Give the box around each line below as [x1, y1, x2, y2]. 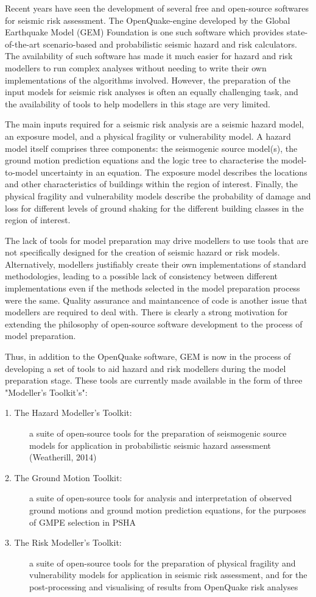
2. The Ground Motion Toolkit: [5, 471, 122, 484]
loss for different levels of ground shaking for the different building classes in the [5, 201, 304, 214]
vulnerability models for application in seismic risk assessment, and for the [29, 568, 307, 581]
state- [286, 26, 308, 38]
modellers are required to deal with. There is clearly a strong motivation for [5, 306, 288, 318]
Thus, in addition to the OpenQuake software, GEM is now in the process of [5, 350, 291, 363]
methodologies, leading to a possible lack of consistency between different [5, 270, 278, 282]
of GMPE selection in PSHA [29, 515, 136, 528]
